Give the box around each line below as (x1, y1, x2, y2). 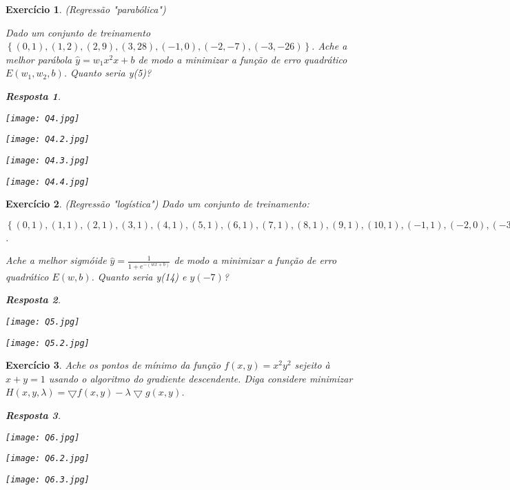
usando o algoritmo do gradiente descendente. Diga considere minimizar (48, 371, 353, 385)
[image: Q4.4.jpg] (6, 176, 90, 187)
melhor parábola (6, 52, 72, 66)
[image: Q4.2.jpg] (6, 134, 90, 145)
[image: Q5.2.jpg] (6, 338, 90, 348)
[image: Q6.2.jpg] (6, 453, 90, 464)
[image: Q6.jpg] (6, 432, 80, 442)
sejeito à (294, 358, 330, 372)
